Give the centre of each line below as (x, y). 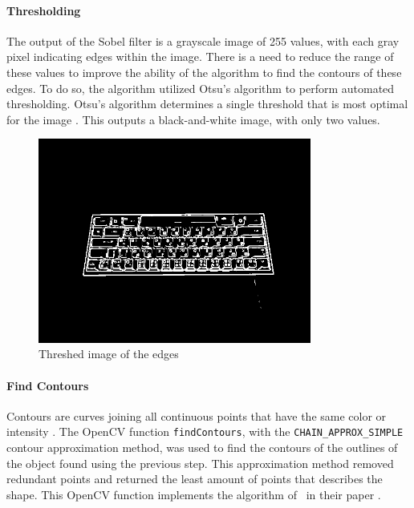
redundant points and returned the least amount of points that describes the (195, 479)
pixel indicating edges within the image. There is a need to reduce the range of (200, 56)
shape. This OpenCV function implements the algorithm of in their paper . (194, 494)
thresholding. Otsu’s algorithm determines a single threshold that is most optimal (207, 104)
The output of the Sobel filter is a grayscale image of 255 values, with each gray (203, 40)
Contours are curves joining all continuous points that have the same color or (197, 415)
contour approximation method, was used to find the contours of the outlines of (202, 447)
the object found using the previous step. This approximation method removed (200, 463)
